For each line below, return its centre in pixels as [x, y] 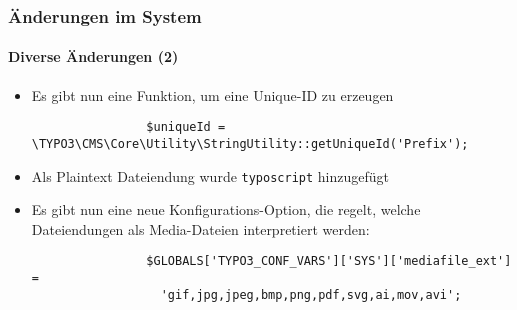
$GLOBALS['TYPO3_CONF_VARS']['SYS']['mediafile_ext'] [329, 261]
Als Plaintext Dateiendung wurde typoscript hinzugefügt [210, 175]
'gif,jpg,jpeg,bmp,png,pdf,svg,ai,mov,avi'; [311, 294]
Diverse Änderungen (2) [93, 56]
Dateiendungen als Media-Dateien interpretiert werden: [200, 228]
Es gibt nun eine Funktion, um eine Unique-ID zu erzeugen [212, 94]
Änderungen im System [105, 15]
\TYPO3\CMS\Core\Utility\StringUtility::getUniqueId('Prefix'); [250, 143]
